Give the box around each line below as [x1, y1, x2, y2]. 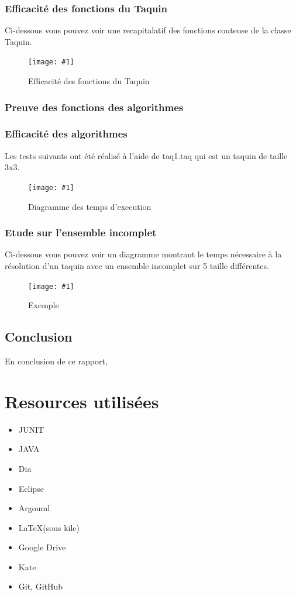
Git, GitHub [18, 580, 63, 592]
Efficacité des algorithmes [5, 126, 128, 141]
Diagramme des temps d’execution [28, 200, 152, 212]
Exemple [28, 299, 59, 311]
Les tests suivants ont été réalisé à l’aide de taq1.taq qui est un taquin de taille [5, 149, 288, 161]
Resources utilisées [5, 389, 159, 413]
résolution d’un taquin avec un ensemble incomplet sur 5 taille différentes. [5, 259, 269, 271]
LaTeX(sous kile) [18, 521, 80, 533]
